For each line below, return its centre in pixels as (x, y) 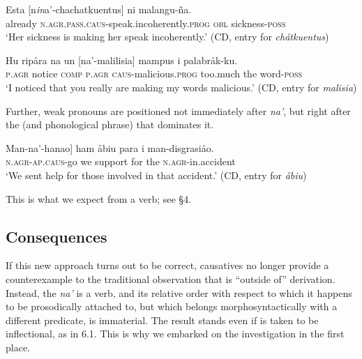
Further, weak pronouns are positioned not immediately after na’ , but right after (178, 110)
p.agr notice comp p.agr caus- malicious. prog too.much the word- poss (154, 74)
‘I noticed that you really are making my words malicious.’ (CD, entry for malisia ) (181, 87)
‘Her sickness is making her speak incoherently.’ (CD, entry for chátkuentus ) (167, 37)
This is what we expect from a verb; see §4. (99, 198)
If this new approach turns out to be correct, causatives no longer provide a (167, 265)
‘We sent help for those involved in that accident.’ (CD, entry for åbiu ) (156, 175)
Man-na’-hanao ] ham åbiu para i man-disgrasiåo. (110, 147)
